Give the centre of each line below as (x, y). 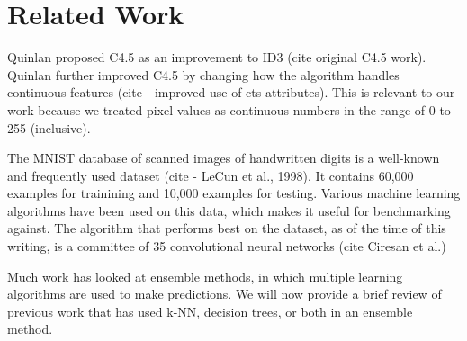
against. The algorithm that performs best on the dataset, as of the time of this (227, 228)
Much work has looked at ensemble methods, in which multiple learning (205, 276)
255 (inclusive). (49, 127)
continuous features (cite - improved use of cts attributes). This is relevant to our (231, 92)
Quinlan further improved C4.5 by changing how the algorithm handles (203, 74)
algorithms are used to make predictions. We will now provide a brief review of (225, 294)
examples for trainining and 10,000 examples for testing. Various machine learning (234, 193)
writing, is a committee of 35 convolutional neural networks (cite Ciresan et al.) (227, 246)
